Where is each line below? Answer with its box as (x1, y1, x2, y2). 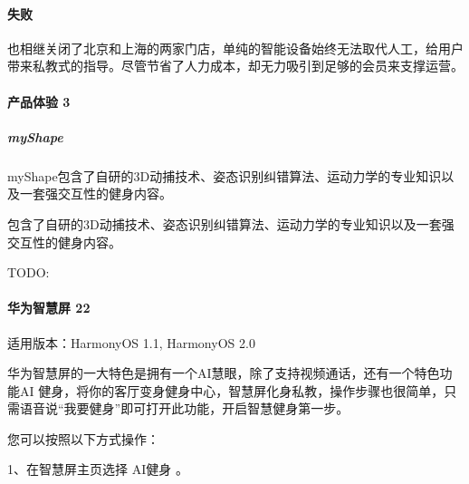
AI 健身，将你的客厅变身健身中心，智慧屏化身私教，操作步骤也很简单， (19, 381, 445, 400)
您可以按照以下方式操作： (7, 429, 159, 448)
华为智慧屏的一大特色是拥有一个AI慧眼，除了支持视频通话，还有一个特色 (7, 363, 440, 382)
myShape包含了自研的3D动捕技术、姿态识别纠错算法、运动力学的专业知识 (7, 166, 442, 185)
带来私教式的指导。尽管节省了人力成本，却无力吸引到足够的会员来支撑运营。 (7, 56, 464, 75)
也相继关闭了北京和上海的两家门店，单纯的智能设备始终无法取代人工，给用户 (7, 38, 464, 57)
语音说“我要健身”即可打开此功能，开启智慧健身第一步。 (19, 399, 349, 418)
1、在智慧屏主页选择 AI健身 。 (7, 460, 188, 479)
